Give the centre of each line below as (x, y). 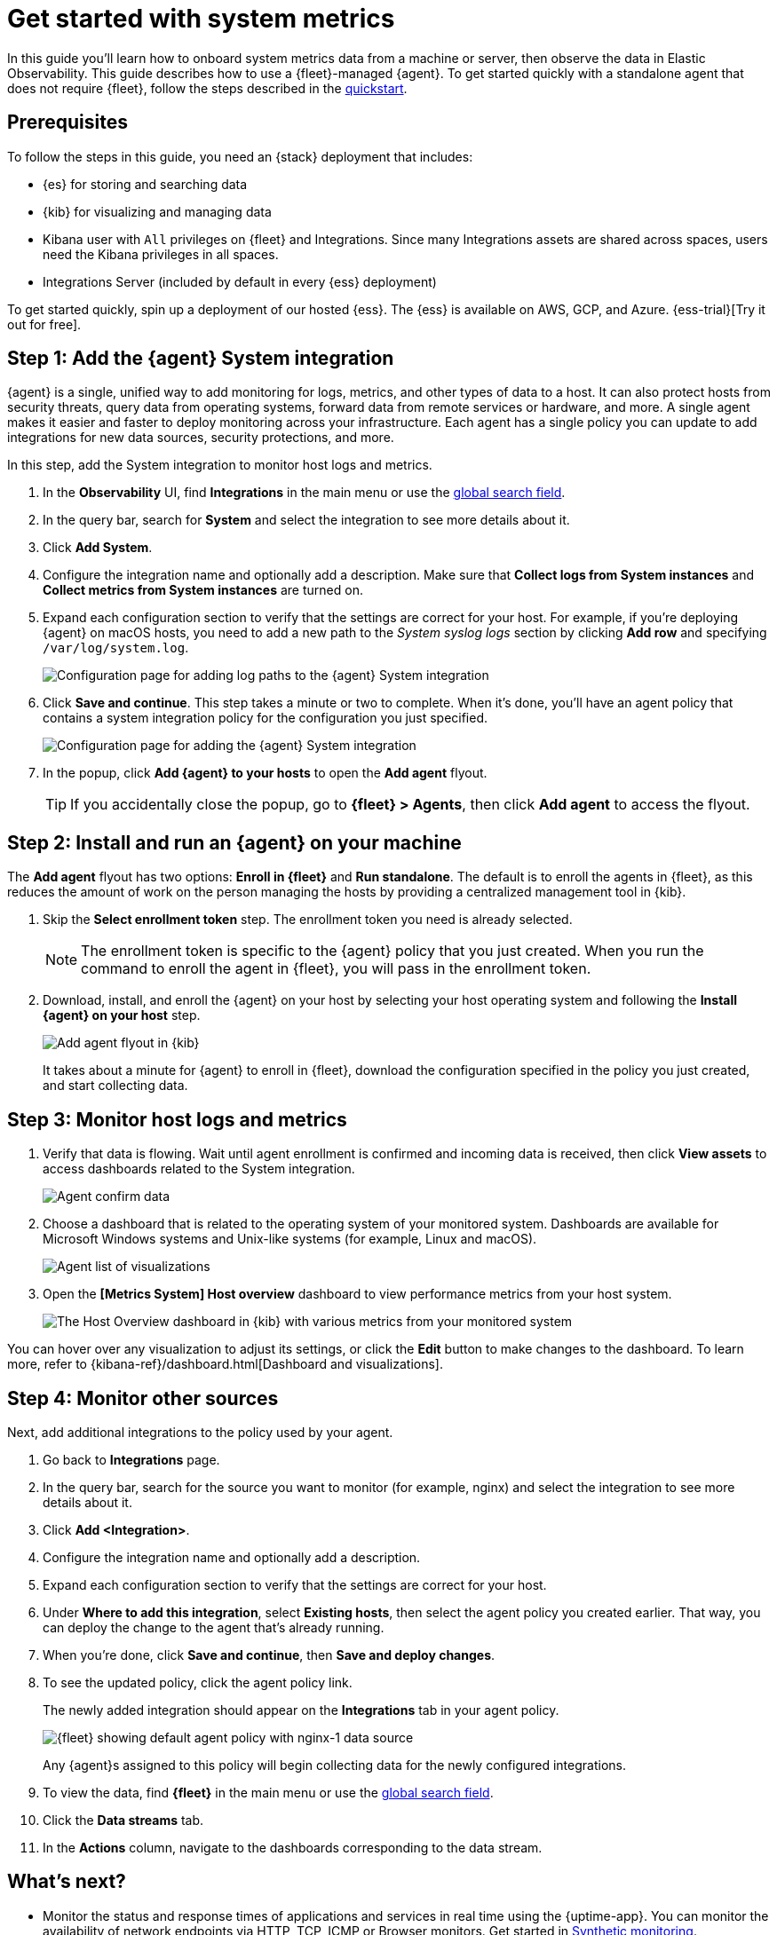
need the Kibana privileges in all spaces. (161, 254)
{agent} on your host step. (122, 1015)
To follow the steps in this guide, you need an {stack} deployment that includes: (240, 156)
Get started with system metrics (201, 19)
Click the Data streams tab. (123, 1820)
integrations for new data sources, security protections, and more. (201, 438)
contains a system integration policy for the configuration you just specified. (266, 718)
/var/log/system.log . (116, 648)
